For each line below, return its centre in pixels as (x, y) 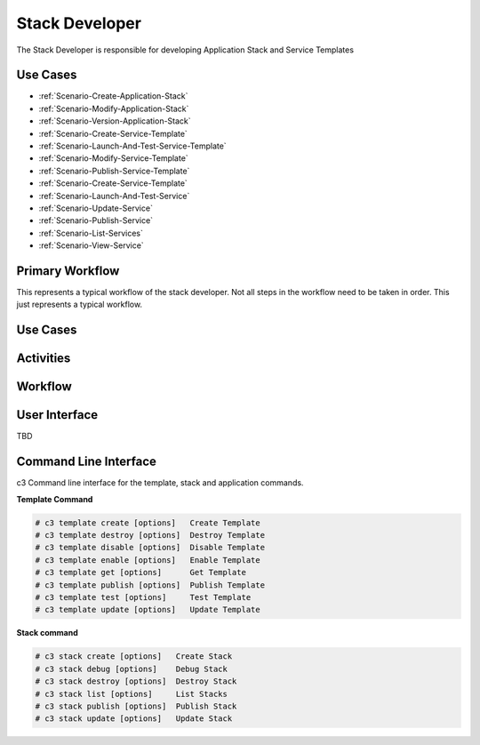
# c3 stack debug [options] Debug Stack (132, 669)
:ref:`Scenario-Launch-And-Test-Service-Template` (132, 146)
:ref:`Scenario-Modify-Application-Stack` (114, 108)
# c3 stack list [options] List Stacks (132, 694)
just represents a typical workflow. (79, 304)
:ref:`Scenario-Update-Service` (96, 208)
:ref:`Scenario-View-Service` (91, 245)
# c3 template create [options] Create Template (148, 523)
